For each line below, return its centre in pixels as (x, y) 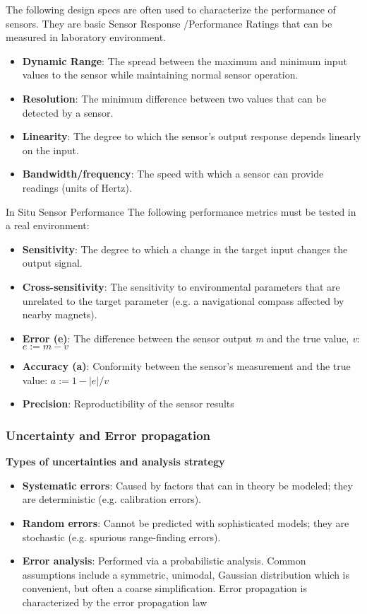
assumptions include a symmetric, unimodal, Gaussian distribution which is (186, 574)
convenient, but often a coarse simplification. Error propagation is (164, 588)
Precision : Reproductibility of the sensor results (128, 404)
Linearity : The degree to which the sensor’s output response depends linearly (192, 136)
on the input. (50, 150)
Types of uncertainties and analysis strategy (115, 462)
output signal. (52, 263)
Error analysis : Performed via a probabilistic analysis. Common (164, 561)
